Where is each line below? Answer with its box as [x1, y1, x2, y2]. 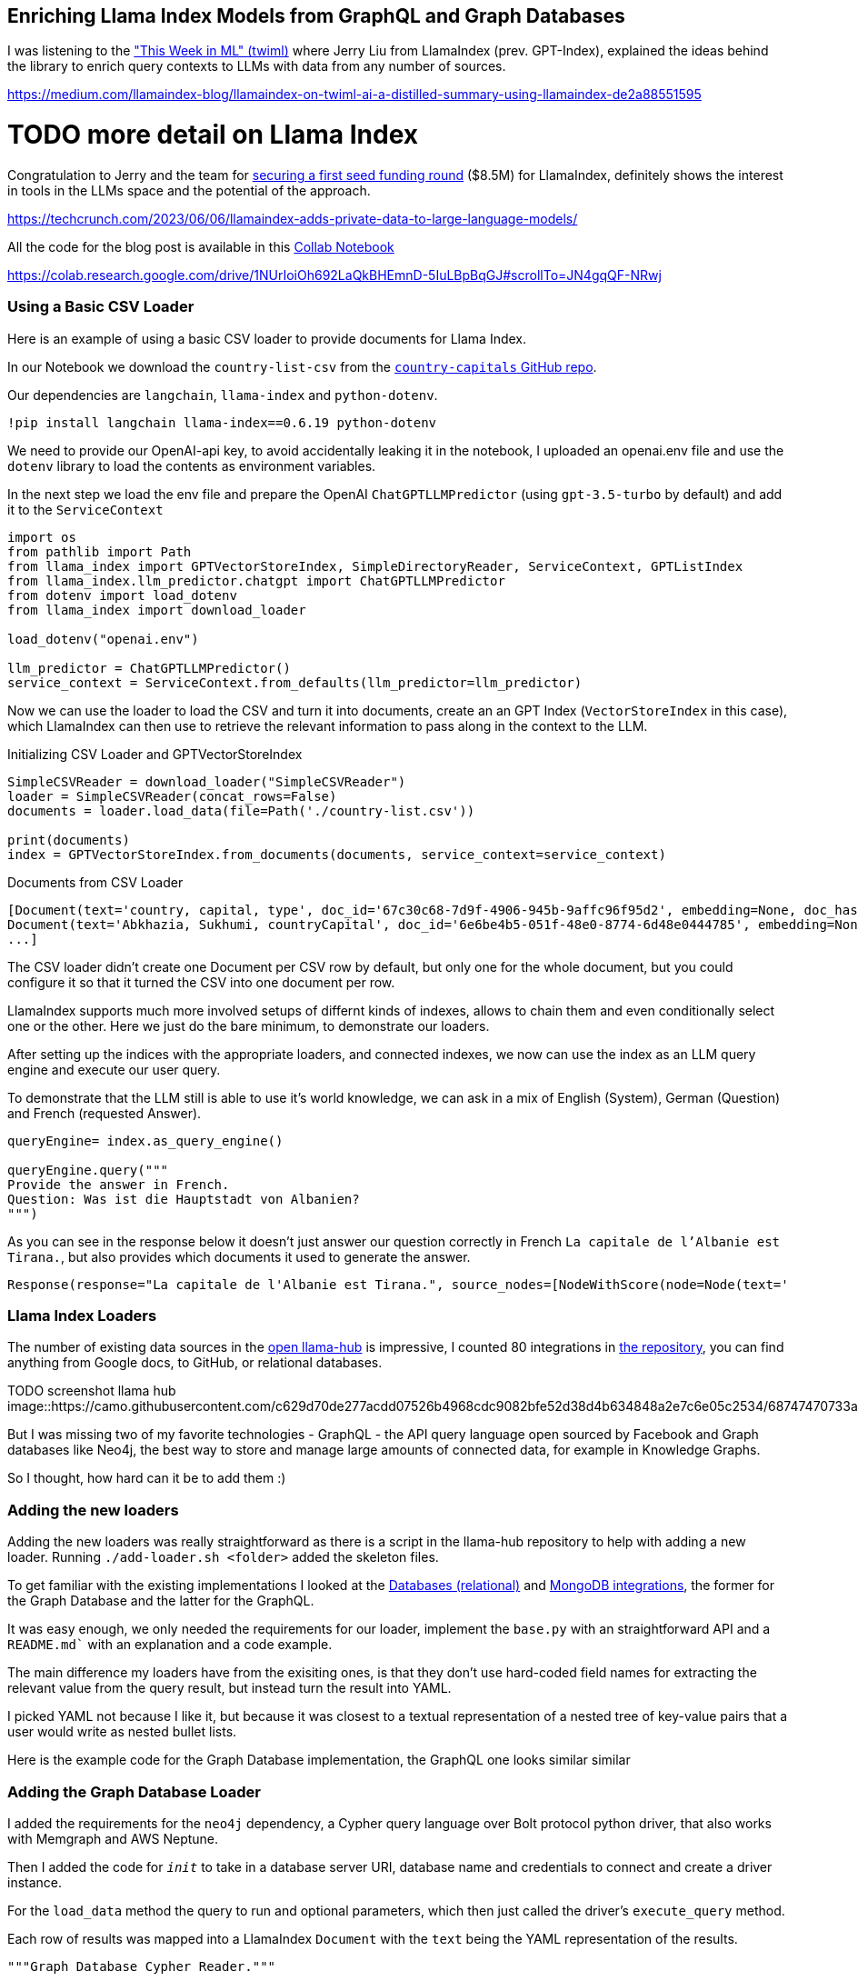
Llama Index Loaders [7, 1306, 157, 1326]
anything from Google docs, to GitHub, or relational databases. [7, 1355, 383, 1371]
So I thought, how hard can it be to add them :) [7, 1470, 286, 1486]
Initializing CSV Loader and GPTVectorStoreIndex [7, 745, 303, 762]
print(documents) [7, 832, 130, 847]
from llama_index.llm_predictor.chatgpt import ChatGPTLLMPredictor [7, 573, 505, 588]
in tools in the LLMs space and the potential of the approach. [7, 182, 371, 198]
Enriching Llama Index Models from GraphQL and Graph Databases [7, 5, 625, 27]
